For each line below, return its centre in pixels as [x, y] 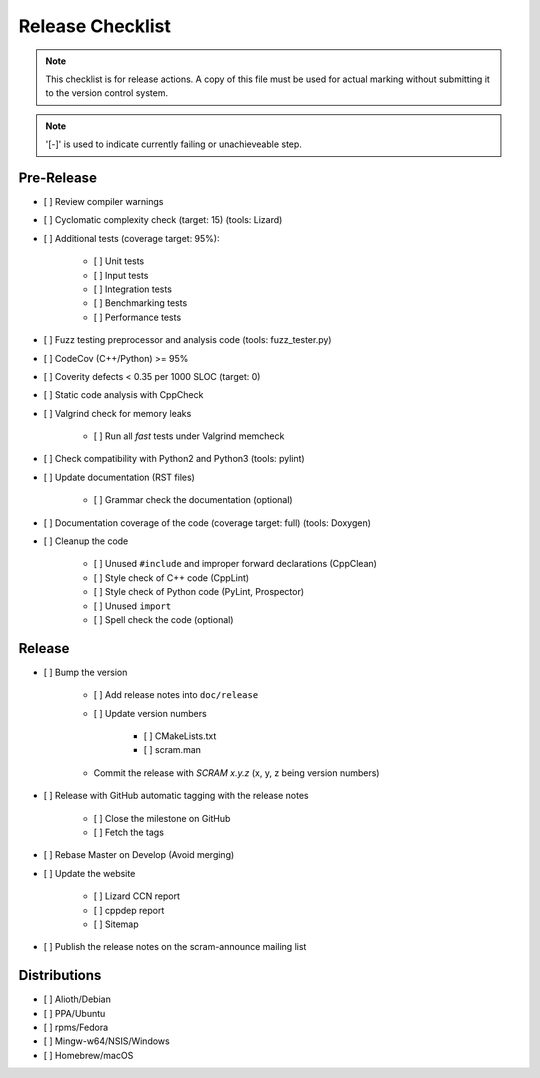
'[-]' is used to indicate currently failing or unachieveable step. [173, 144]
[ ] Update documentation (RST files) [119, 477]
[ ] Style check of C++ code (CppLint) [171, 577]
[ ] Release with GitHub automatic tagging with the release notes [176, 796]
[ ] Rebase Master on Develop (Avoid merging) [139, 855]
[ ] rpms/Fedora [76, 1027]
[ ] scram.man [172, 750]
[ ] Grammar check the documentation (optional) [193, 500]
